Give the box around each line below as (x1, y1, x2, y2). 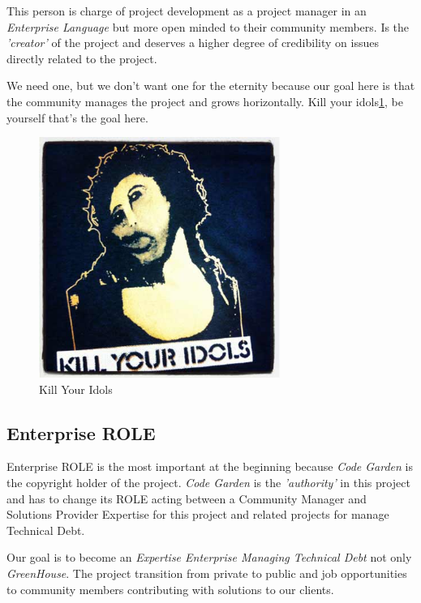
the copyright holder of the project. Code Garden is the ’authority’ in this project (6, 473, 410, 490)
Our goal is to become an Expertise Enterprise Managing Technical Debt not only (6, 549, 412, 566)
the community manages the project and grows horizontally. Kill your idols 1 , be (6, 92, 403, 109)
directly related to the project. (6, 49, 157, 66)
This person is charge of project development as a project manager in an (6, 2, 367, 19)
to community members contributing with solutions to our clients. (6, 580, 334, 597)
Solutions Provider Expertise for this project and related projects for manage (6, 506, 389, 523)
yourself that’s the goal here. (6, 109, 148, 126)
